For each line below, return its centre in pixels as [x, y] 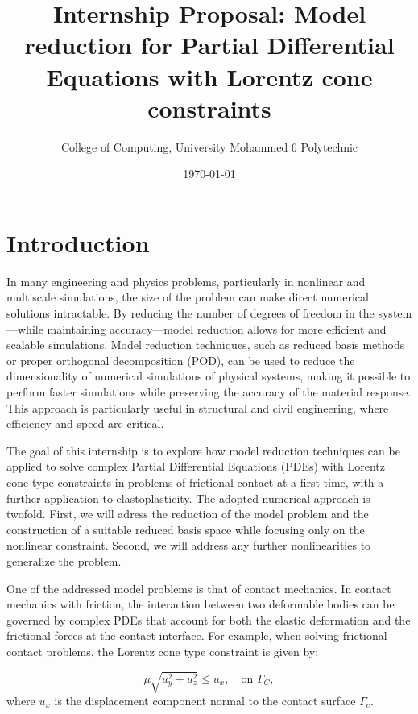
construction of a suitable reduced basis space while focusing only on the [186, 529]
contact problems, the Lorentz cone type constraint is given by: [163, 651]
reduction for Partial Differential [209, 45]
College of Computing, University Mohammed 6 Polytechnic [209, 146]
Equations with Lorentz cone [209, 76]
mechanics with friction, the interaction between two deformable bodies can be [201, 604]
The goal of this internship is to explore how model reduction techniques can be [203, 450]
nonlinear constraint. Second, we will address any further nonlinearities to [189, 545]
